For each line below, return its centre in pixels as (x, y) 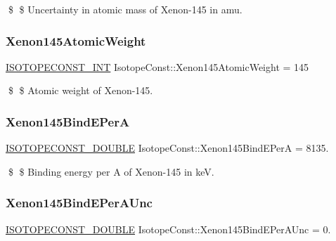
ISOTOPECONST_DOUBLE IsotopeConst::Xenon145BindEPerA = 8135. (167, 148)
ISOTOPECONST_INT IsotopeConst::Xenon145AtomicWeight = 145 (157, 66)
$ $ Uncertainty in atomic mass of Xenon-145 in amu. (125, 9)
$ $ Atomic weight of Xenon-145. (80, 90)
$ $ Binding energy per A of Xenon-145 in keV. (111, 171)
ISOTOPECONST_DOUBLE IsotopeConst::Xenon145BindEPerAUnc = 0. (168, 229)
